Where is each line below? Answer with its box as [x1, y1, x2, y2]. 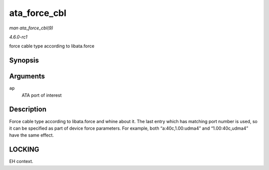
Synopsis [9, 56, 39, 65]
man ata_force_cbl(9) [9, 25, 53, 31]
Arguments [9, 72, 45, 81]
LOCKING [9, 145, 39, 154]
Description [9, 105, 47, 114]
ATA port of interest [21, 92, 62, 98]
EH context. [9, 159, 33, 165]
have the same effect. [9, 132, 54, 138]
